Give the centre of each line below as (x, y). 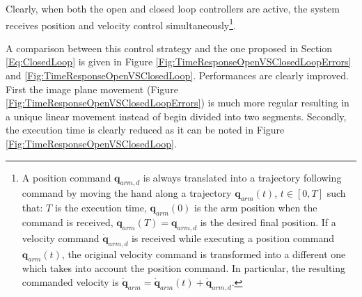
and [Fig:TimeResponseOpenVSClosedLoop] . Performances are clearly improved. (177, 75)
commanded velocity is (70, 281)
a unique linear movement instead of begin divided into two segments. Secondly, (176, 116)
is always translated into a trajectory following (242, 177)
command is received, (68, 222)
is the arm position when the (256, 208)
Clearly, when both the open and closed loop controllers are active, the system (173, 8)
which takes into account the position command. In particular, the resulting (184, 268)
